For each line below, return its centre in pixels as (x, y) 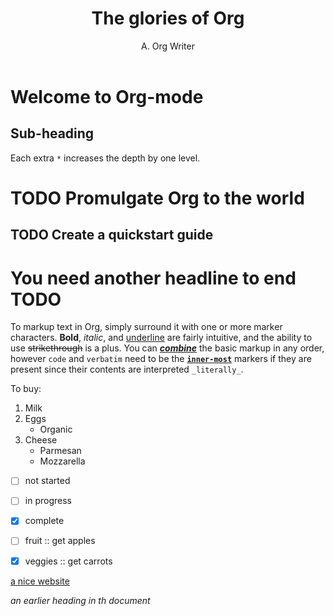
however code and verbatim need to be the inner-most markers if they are (161, 359)
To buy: (26, 389)
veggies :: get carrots (68, 561)
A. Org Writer (168, 46)
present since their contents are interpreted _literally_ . (127, 369)
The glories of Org (168, 18)
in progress (48, 501)
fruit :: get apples (60, 541)
